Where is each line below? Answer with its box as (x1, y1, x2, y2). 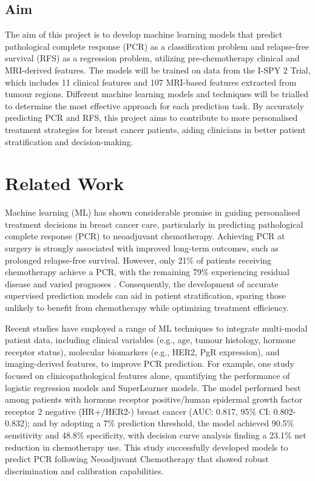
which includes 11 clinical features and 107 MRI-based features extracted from (5, 75, 297, 88)
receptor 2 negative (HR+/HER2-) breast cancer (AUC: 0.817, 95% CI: (5, 404, 271, 417)
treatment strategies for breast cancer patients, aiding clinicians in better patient (5, 123, 306, 135)
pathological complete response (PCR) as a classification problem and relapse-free (5, 39, 310, 52)
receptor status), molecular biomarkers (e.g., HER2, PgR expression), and (5, 345, 280, 358)
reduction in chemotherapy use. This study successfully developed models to (5, 440, 288, 453)
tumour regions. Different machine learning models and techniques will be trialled (5, 87, 308, 100)
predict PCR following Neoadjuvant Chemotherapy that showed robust (5, 452, 269, 465)
